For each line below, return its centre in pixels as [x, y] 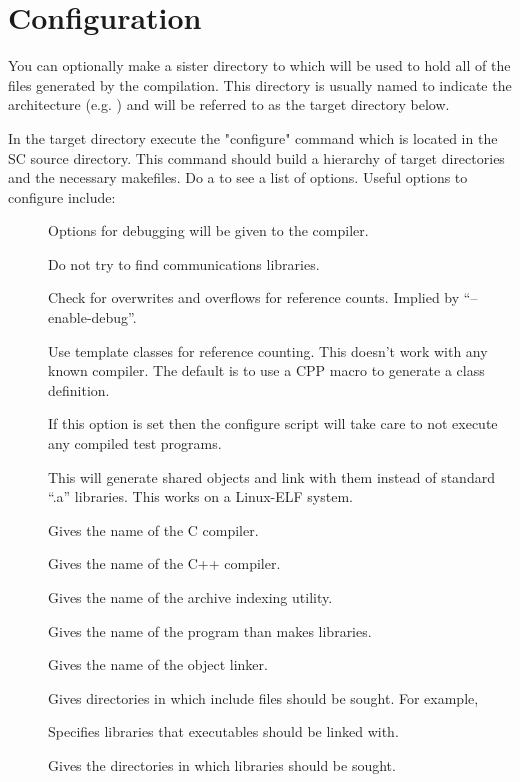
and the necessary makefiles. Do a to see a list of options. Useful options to [238, 177]
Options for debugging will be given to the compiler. [208, 230]
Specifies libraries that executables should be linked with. [223, 731]
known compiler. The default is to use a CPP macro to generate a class [266, 370]
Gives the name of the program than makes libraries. [210, 630]
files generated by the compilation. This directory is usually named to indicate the [260, 84]
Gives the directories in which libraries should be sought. [222, 764]
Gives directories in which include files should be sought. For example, [263, 697]
